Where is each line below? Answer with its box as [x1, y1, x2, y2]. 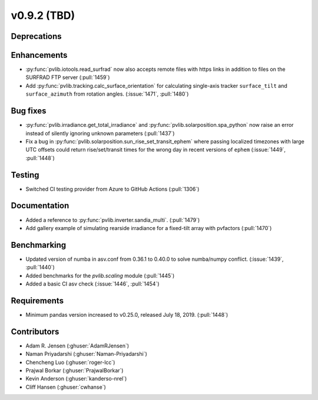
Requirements [11, 296, 64, 306]
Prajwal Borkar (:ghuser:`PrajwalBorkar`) [25, 366, 124, 374]
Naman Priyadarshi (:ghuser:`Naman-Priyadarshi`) [25, 350, 147, 358]
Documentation [11, 201, 69, 211]
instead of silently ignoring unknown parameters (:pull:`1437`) [25, 130, 175, 137]
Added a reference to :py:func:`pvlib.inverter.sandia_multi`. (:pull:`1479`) [25, 216, 200, 224]
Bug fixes [11, 106, 47, 116]
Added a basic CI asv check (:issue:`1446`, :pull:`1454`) [25, 280, 160, 287]
